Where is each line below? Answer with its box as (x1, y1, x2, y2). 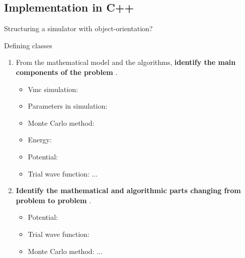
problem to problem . (16, 195, 92, 205)
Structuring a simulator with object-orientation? (4, 23, 153, 34)
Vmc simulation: (28, 83, 78, 94)
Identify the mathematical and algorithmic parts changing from (16, 185, 241, 196)
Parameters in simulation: (28, 101, 108, 111)
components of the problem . (16, 66, 118, 77)
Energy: (28, 134, 52, 145)
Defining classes (4, 40, 52, 50)
